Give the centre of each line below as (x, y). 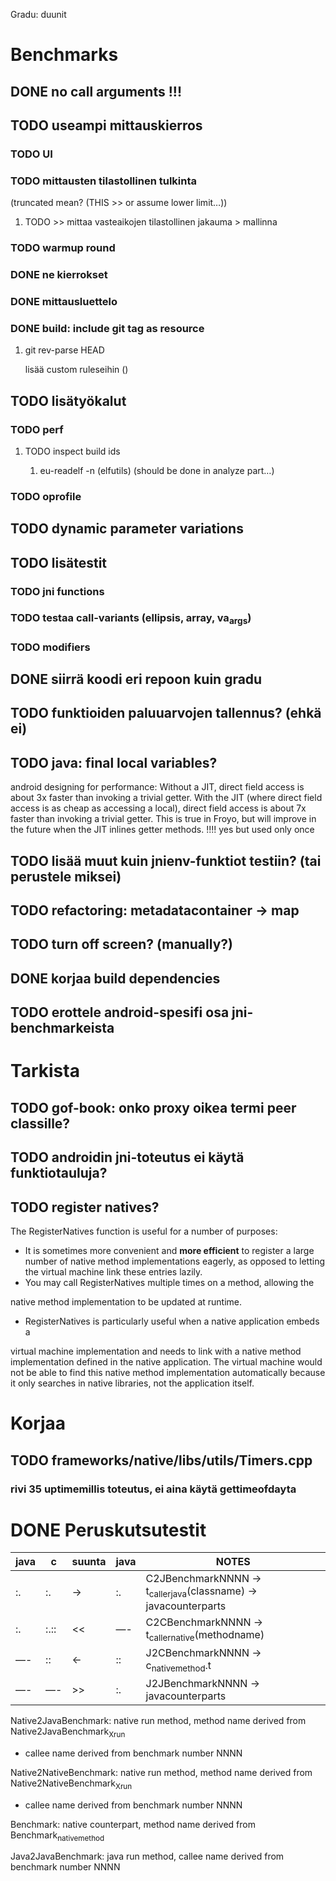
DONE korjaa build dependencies (115, 978)
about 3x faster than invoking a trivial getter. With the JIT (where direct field (166, 798)
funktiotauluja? (59, 1173)
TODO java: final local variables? (114, 762)
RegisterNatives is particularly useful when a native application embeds (172, 1321)
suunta (89, 1562)
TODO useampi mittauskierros (106, 125)
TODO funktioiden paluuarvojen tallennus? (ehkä (166, 713)
